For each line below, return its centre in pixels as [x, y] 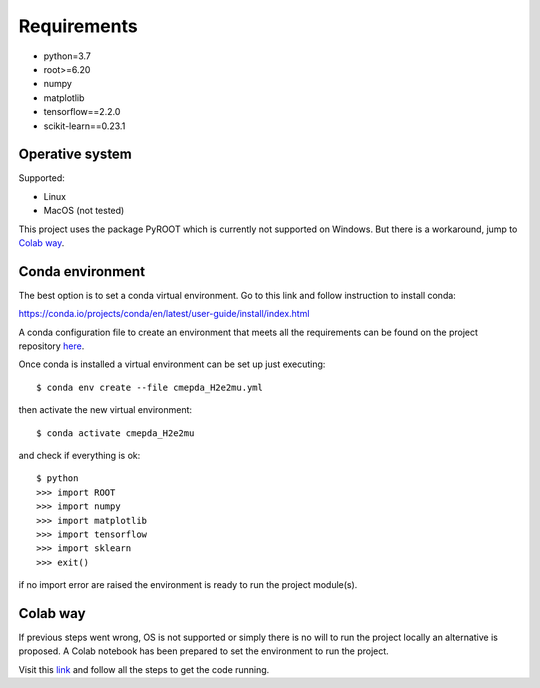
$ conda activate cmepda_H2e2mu [115, 433]
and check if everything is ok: [79, 455]
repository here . [51, 346]
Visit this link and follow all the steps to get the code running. [144, 669]
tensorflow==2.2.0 [82, 112]
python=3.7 [67, 56]
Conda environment [81, 271]
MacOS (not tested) [84, 211]
